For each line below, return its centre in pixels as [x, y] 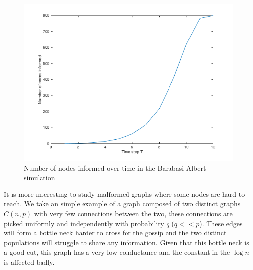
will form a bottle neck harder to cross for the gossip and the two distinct [115, 233]
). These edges [221, 223]
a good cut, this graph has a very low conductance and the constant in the [117, 252]
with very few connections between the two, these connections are [133, 213]
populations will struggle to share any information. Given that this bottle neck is [126, 242]
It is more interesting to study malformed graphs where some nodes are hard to [125, 194]
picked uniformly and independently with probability [84, 223]
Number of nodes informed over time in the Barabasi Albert [115, 168]
